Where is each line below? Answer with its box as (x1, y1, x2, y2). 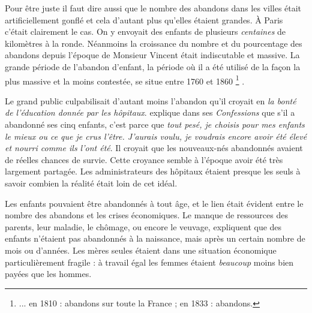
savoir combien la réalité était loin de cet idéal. (5, 176, 178, 189)
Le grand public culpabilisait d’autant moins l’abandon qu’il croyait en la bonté (5, 94, 296, 107)
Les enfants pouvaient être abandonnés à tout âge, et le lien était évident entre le (5, 197, 304, 209)
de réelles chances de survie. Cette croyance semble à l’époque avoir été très (5, 153, 283, 165)
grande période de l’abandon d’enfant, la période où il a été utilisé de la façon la (5, 60, 301, 73)
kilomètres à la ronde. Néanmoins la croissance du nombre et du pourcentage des (5, 37, 302, 49)
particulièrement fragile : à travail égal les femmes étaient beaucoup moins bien (5, 255, 294, 268)
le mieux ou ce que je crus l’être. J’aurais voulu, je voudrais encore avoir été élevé (5, 130, 307, 142)
